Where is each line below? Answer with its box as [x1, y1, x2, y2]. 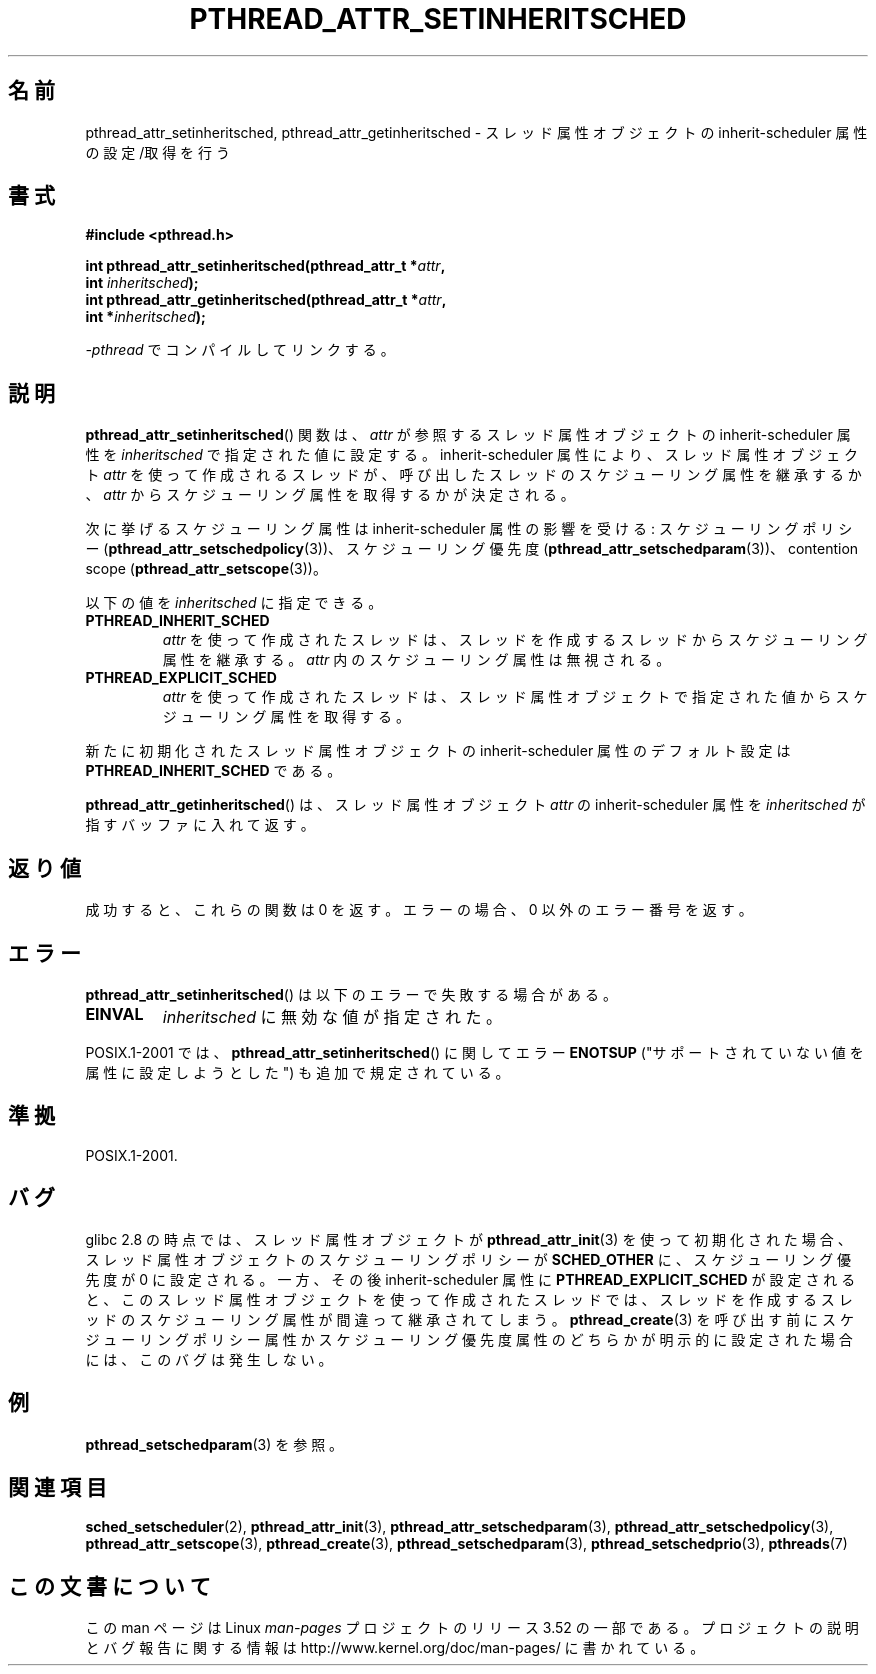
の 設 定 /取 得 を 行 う [85, 143, 230, 161]
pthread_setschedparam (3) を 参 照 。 [85, 1435, 344, 1453]
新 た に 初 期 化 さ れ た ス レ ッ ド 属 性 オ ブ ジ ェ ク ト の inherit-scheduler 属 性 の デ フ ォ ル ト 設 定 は [85, 742, 791, 760]
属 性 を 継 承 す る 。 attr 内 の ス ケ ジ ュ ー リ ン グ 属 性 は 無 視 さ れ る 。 [162, 651, 671, 669]
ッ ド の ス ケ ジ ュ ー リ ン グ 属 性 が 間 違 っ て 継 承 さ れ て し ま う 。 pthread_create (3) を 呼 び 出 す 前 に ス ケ [85, 1310, 854, 1328]
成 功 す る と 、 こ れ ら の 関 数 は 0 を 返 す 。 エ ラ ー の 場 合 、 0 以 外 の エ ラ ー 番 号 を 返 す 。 [85, 901, 753, 919]
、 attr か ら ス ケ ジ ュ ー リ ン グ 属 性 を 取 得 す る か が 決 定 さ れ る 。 [85, 486, 575, 504]
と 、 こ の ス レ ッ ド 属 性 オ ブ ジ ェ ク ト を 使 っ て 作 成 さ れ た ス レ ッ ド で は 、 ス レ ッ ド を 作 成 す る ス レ [85, 1290, 853, 1308]
